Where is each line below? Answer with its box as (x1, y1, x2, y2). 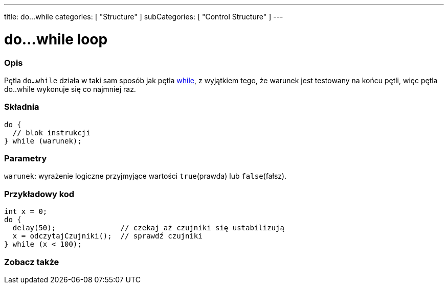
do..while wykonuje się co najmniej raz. (4, 84, 136, 93)
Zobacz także (4, 256, 59, 267)
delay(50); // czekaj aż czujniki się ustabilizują (12, 224, 284, 232)
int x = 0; (4, 207, 48, 216)
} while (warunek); (4, 136, 82, 145)
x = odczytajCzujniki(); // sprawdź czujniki (12, 232, 203, 241)
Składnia (4, 102, 39, 112)
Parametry (4, 153, 47, 163)
